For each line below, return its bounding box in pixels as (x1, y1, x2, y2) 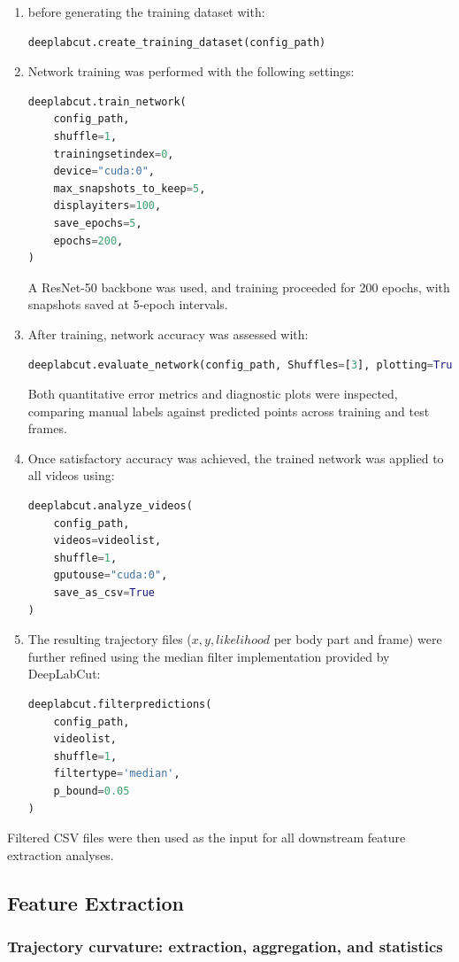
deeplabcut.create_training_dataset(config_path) (27, 35, 326, 49)
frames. (27, 419, 67, 438)
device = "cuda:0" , (53, 165, 156, 178)
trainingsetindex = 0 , (53, 147, 174, 160)
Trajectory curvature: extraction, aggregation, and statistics (7, 935, 443, 958)
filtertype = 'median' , (53, 767, 180, 780)
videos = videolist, (53, 534, 162, 547)
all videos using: (27, 466, 115, 485)
